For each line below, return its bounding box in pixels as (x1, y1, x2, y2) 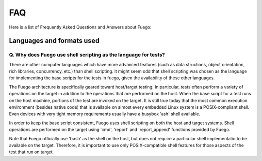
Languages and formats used (9, 37, 99, 45)
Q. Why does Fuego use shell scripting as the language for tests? (9, 51, 165, 58)
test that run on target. (9, 149, 54, 155)
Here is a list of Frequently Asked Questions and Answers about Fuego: (9, 24, 151, 30)
